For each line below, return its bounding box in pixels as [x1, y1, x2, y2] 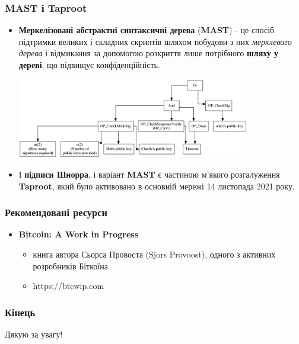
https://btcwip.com [33, 279, 104, 292]
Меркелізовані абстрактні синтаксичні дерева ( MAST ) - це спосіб [18, 24, 275, 36]
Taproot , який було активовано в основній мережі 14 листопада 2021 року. [18, 179, 295, 192]
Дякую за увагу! [5, 327, 63, 340]
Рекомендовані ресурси [5, 205, 107, 220]
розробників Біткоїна [33, 259, 108, 272]
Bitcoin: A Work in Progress [18, 228, 139, 240]
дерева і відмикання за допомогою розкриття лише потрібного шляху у [18, 47, 279, 59]
